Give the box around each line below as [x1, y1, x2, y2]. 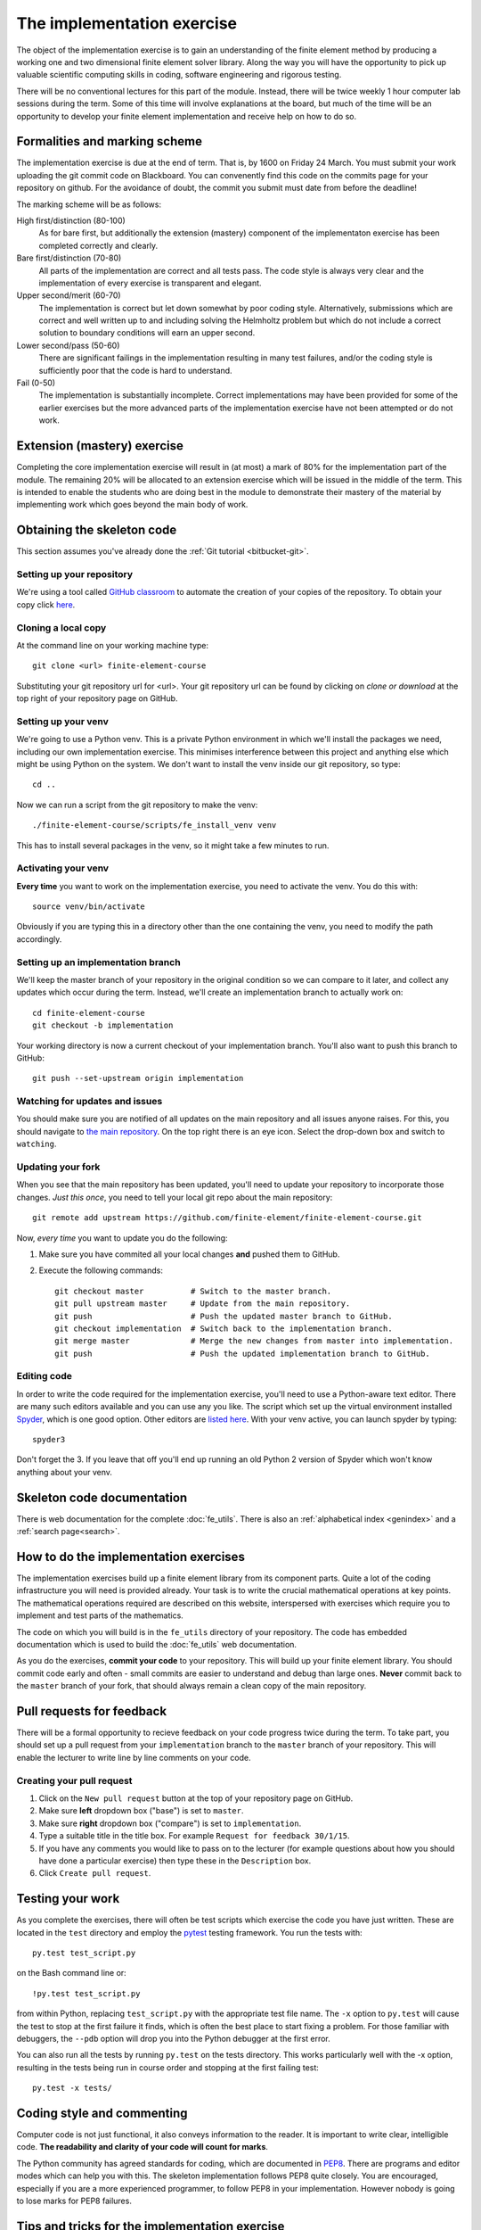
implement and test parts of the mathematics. [16, 1610, 184, 1621]
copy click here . [16, 599, 76, 610]
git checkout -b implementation [32, 1020, 174, 1030]
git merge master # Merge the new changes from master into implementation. [54, 1336, 454, 1346]
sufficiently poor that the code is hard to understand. [38, 365, 232, 376]
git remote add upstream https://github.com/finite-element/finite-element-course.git [32, 1213, 422, 1223]
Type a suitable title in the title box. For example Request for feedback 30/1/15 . [38, 1830, 351, 1841]
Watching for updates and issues [16, 1095, 163, 1108]
